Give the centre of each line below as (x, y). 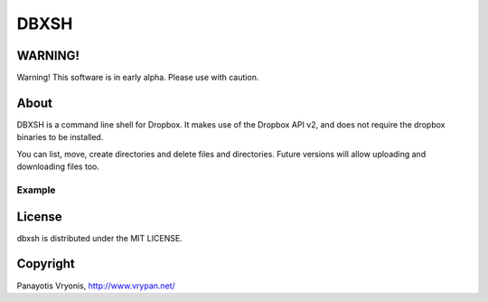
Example (36, 190)
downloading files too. (58, 166)
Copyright (46, 264)
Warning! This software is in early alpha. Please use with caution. (138, 78)
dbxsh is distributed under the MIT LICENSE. (99, 238)
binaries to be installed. (60, 137)
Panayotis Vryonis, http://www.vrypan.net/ (96, 286)
